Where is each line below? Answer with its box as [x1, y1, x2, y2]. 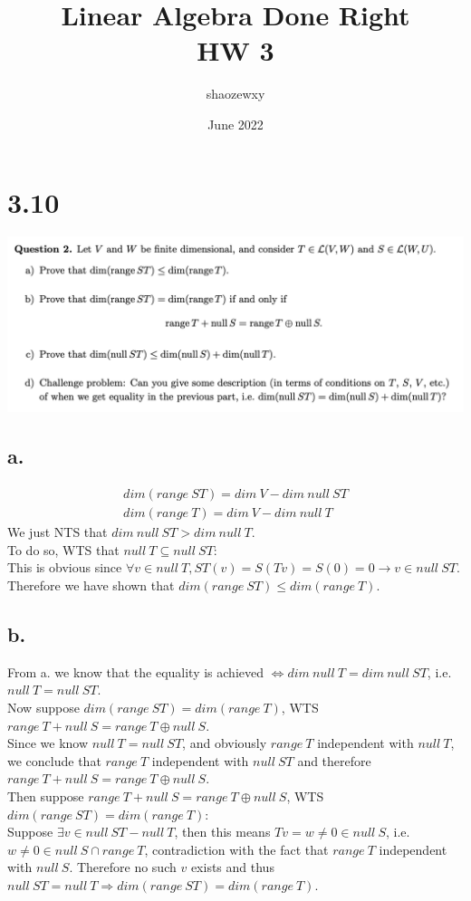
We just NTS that [7, 522, 108, 542]
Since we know [7, 733, 89, 752]
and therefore [297, 751, 371, 770]
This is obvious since [7, 558, 122, 577]
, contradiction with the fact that [144, 839, 329, 858]
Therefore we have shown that [7, 576, 175, 594]
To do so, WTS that [7, 540, 120, 559]
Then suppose [7, 786, 84, 805]
